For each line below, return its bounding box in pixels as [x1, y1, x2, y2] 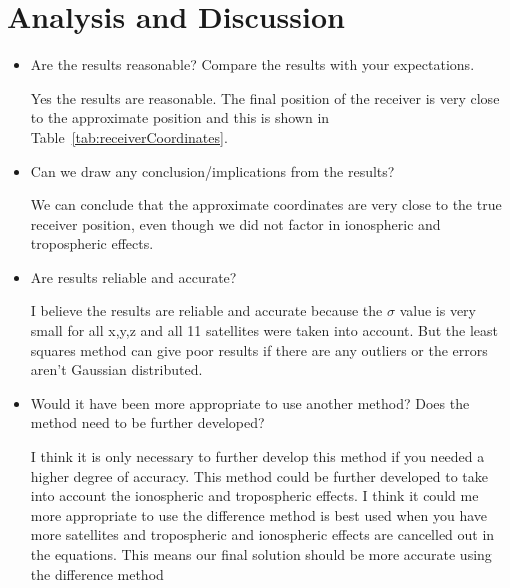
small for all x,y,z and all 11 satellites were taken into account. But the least [30, 320, 499, 341]
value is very [399, 300, 476, 321]
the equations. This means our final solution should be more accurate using [30, 544, 492, 564]
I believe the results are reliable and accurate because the [30, 300, 383, 321]
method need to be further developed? [30, 412, 265, 433]
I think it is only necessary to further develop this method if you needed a [30, 446, 485, 467]
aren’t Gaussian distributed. [30, 359, 203, 380]
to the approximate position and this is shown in [30, 107, 330, 128]
